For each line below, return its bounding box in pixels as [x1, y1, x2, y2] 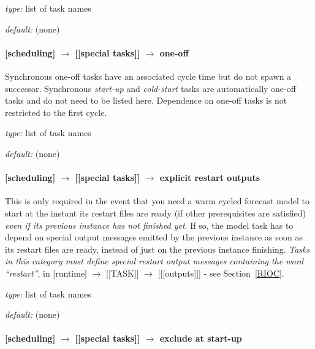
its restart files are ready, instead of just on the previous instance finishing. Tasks [5, 242, 310, 255]
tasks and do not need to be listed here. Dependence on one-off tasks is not [5, 94, 287, 107]
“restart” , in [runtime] [5, 266, 88, 279]
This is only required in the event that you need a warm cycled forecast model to [5, 194, 309, 207]
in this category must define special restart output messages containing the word [5, 255, 303, 267]
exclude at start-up [159, 332, 242, 345]
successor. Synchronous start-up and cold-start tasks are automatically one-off [5, 82, 296, 94]
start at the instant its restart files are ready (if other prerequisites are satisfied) [5, 206, 306, 219]
